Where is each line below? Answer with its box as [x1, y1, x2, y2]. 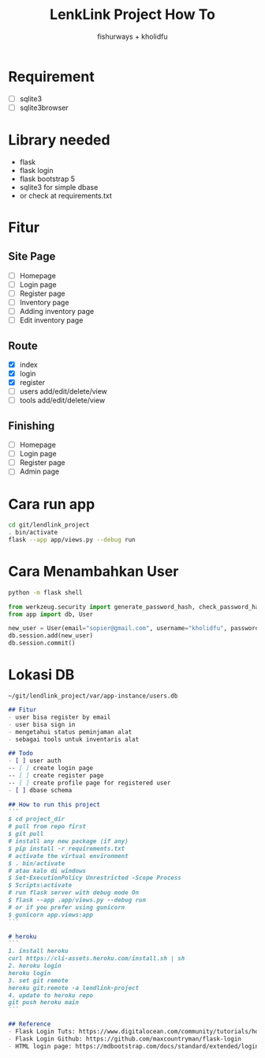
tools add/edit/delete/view [19, 395, 106, 405]
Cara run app [8, 495, 95, 513]
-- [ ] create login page [8, 765, 93, 773]
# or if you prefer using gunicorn [8, 903, 125, 911]
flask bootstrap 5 [19, 174, 75, 183]
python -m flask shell [8, 588, 83, 596]
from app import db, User [8, 610, 93, 618]
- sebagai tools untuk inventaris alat [8, 735, 140, 743]
